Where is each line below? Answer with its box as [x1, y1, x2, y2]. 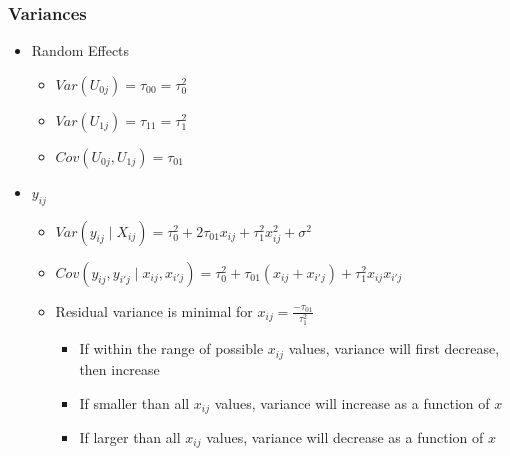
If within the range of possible [79, 338, 264, 359]
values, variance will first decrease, [288, 338, 500, 359]
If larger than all [79, 426, 181, 447]
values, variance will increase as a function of [214, 392, 490, 413]
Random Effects [31, 40, 130, 61]
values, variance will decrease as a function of [206, 426, 484, 447]
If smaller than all [79, 392, 190, 413]
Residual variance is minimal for [55, 300, 253, 321]
